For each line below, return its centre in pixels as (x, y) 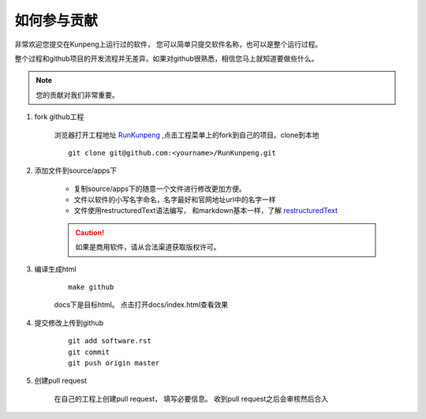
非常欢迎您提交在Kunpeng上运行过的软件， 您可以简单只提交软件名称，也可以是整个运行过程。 (168, 44)
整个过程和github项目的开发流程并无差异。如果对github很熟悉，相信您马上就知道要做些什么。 (166, 58)
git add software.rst (110, 341)
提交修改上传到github (69, 323)
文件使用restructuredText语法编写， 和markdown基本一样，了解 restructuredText (206, 211)
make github (91, 287)
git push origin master (114, 363)
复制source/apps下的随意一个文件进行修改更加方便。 (160, 189)
